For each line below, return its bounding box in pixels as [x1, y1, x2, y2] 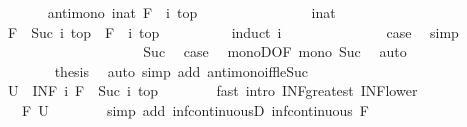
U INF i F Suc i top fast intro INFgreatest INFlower [7, 80, 418, 101]
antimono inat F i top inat [47, 2, 336, 22]
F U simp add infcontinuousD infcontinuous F [21, 99, 369, 120]
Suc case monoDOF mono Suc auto [143, 41, 407, 62]
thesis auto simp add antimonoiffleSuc [54, 60, 309, 81]
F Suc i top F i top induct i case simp [7, 21, 459, 42]
